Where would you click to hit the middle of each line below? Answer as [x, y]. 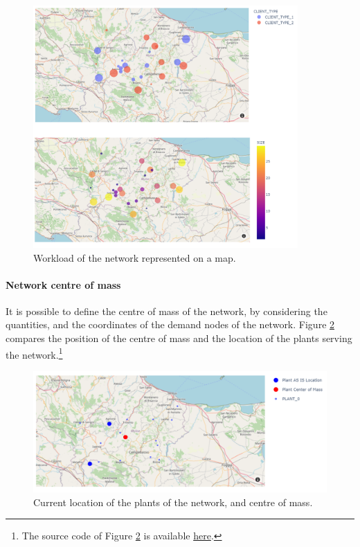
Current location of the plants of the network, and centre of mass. [173, 502]
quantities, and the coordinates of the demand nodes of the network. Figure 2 [170, 324]
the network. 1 [34, 353]
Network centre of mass [63, 284]
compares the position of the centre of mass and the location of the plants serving [179, 338]
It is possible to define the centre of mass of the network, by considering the [166, 311]
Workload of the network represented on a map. [135, 257]
